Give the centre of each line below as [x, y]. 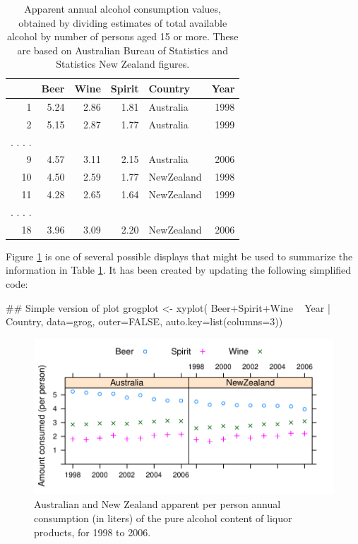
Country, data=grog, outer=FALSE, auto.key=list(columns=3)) [144, 321]
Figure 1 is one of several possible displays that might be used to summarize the [179, 256]
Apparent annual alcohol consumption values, [123, 8]
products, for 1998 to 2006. [93, 532]
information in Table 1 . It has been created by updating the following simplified [179, 270]
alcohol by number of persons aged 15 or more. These [123, 36]
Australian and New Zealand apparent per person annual [157, 504]
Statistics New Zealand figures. [123, 64]
